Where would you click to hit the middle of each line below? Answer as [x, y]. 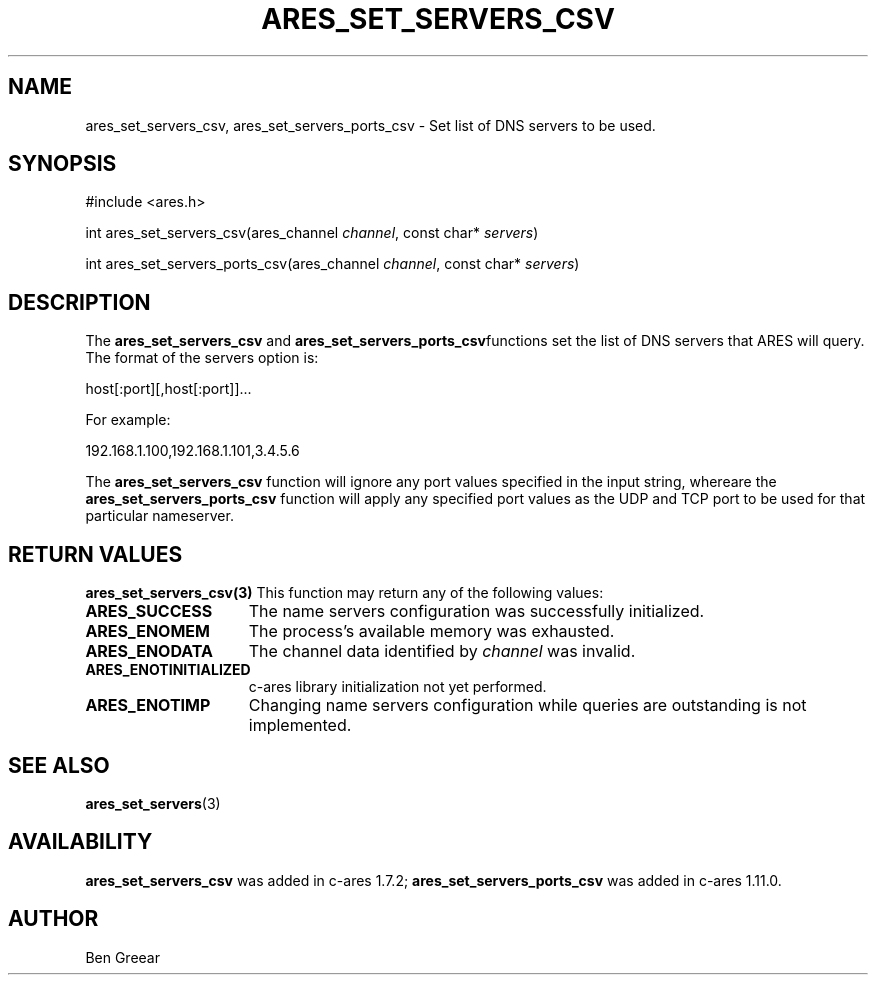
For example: [128, 420]
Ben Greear [122, 957]
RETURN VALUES [95, 554]
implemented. [300, 725]
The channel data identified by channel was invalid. [442, 651]
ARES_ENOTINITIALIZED [168, 670]
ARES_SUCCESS [149, 611]
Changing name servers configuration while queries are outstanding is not [527, 705]
